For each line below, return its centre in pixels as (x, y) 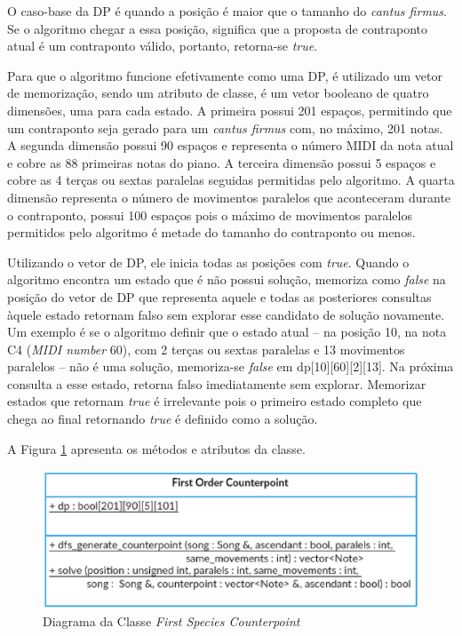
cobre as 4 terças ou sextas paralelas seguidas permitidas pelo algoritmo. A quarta (231, 180)
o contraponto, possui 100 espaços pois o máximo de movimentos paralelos (210, 215)
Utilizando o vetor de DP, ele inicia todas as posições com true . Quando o (208, 262)
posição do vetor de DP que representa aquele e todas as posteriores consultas (219, 296)
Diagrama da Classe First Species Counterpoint (171, 620)
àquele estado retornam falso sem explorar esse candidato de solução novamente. (226, 314)
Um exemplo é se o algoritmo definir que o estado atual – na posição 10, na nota (227, 332)
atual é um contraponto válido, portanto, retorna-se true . (163, 46)
